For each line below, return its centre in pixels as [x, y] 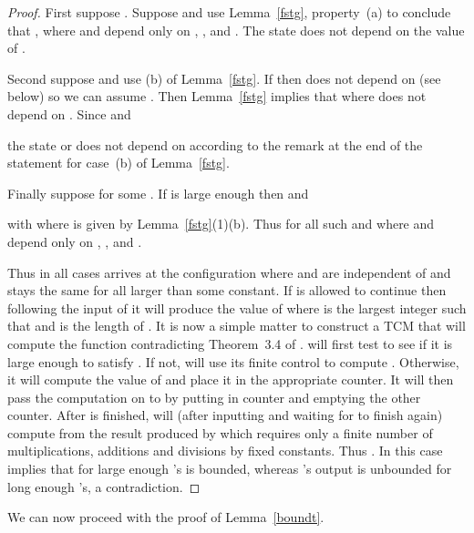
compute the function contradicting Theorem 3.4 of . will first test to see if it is [230, 343]
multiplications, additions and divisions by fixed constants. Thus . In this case [225, 451]
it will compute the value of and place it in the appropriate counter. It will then [231, 379]
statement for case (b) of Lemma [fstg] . [118, 163]
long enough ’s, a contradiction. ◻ [104, 486]
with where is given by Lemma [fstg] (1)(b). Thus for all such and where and [221, 224]
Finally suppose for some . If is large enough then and [158, 193]
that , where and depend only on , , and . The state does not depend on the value [236, 30]
